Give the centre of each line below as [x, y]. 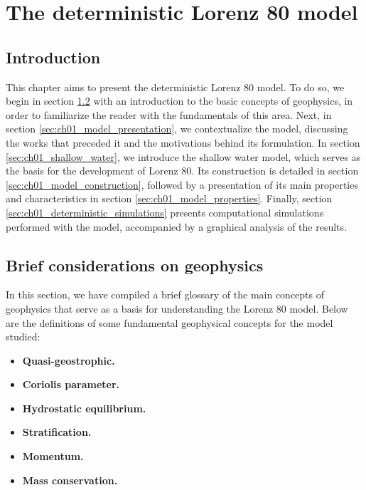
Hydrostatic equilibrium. [84, 408]
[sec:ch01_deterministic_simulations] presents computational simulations [165, 212]
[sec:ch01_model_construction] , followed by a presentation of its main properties [182, 184]
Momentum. [53, 456]
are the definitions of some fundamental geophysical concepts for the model [169, 322]
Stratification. [57, 432]
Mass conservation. [70, 480]
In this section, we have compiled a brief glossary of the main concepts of [165, 294]
